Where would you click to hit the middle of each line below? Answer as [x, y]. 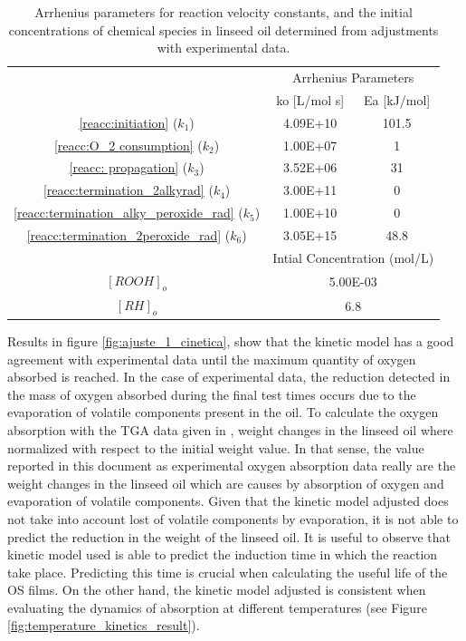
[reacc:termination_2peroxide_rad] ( [128, 234]
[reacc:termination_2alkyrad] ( [128, 190]
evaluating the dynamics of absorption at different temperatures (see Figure [217, 607]
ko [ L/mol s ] [310, 99]
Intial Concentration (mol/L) [353, 257]
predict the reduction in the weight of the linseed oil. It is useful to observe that [229, 536]
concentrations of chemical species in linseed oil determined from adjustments [223, 29]
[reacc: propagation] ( [128, 167]
